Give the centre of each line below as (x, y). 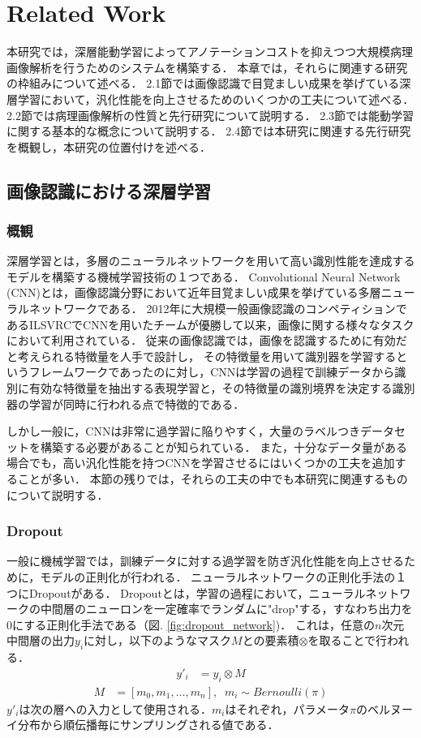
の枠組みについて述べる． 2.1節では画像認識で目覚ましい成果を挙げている (203, 83)
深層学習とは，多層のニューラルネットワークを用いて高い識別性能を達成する (211, 261)
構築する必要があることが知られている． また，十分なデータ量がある (223, 446)
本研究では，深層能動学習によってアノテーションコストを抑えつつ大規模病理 (210, 51)
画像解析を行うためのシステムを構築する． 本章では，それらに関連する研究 (207, 67)
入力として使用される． (149, 708)
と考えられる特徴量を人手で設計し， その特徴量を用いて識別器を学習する (202, 356)
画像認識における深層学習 (109, 190)
